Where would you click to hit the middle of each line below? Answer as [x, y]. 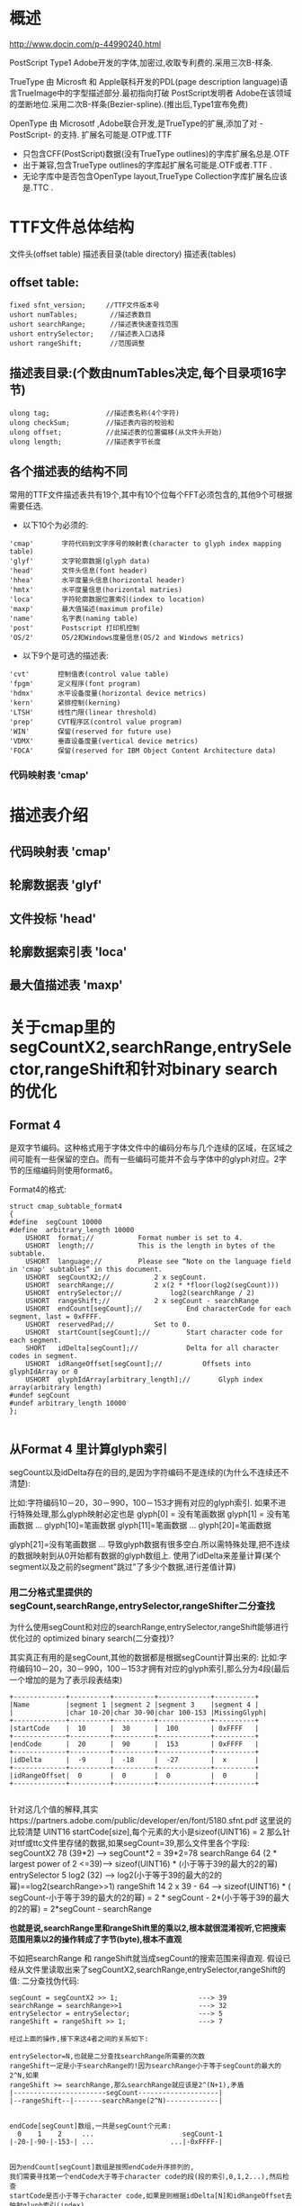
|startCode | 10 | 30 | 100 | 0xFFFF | [134, 1729]
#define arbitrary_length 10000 [72, 1230]
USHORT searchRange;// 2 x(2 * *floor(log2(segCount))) [152, 1285]
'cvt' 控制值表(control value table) [89, 675]
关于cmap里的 [62, 1027]
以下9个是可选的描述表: [66, 656]
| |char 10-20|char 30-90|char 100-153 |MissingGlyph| [138, 1713]
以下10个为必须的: [55, 525]
